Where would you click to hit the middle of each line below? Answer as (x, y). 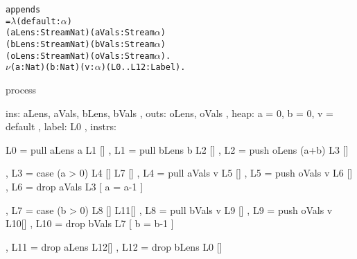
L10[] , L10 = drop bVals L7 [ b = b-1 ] (90, 223)
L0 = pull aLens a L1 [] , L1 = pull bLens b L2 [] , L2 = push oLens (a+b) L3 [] (177, 149)
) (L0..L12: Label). (143, 68)
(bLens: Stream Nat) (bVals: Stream (80, 44)
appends (23, 10)
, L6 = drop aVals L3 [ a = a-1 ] (75, 186)
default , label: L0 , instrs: (61, 126)
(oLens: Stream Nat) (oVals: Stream (80, 56)
